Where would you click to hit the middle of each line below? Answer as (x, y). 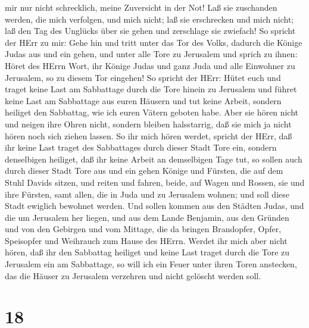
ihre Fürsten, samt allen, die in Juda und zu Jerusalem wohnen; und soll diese (147, 194)
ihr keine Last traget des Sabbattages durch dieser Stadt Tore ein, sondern (141, 147)
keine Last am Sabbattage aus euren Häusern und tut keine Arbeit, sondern (143, 100)
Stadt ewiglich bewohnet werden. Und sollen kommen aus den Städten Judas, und (154, 206)
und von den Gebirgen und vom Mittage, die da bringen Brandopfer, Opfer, (143, 229)
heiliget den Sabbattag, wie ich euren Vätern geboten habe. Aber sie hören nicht (152, 112)
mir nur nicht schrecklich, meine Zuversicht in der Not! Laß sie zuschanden (141, 7)
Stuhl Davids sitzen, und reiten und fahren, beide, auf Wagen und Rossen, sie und (155, 182)
